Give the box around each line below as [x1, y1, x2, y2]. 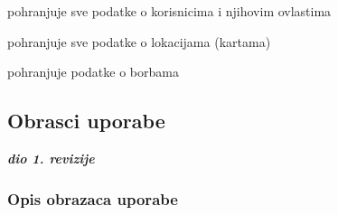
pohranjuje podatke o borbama [7, 62, 179, 81]
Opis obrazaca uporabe [7, 187, 178, 210]
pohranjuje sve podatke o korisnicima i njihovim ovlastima [7, 2, 332, 20]
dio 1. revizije [7, 148, 95, 167]
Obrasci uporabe [7, 107, 165, 135]
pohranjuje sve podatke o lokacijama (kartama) [7, 32, 271, 51]
